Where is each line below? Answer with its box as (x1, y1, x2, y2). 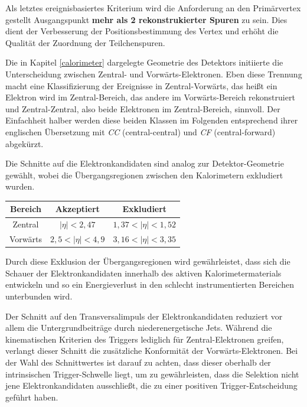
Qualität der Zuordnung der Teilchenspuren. (5, 36, 165, 48)
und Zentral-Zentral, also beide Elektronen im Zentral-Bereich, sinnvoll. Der (5, 102, 280, 115)
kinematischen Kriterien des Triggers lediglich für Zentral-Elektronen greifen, (5, 333, 284, 345)
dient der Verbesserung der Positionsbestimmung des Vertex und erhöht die (5, 25, 279, 37)
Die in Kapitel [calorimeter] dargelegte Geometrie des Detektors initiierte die (5, 56, 283, 69)
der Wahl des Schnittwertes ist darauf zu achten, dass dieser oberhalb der (5, 356, 271, 368)
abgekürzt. (5, 137, 44, 149)
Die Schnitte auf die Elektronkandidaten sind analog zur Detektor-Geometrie (5, 157, 284, 170)
